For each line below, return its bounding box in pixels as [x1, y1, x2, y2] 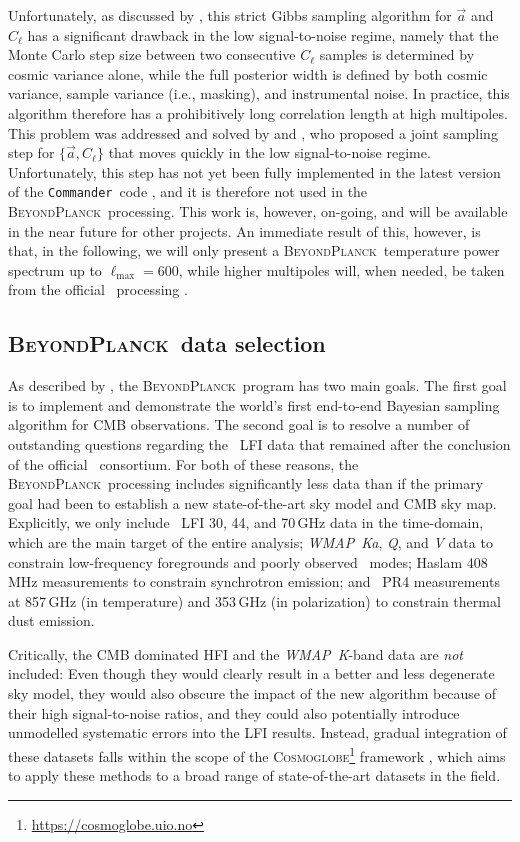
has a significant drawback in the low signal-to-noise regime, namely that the [27, 24, 499, 45]
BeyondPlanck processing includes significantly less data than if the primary [8, 473, 484, 494]
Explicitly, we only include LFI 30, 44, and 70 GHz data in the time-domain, [8, 512, 484, 533]
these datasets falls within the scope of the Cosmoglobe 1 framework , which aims [8, 742, 506, 766]
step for [8, 142, 55, 163]
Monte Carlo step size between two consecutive [8, 44, 296, 65]
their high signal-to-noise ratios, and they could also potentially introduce [8, 702, 460, 723]
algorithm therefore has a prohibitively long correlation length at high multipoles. [8, 102, 508, 123]
